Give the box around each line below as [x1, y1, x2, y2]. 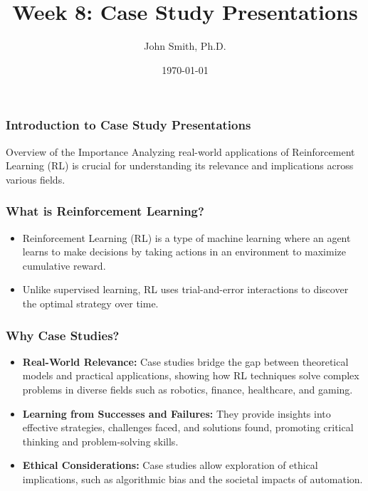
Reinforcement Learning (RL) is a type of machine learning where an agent [22, 230, 351, 245]
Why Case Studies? [6, 326, 120, 344]
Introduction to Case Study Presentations [6, 116, 251, 134]
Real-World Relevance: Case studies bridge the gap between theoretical [22, 354, 349, 369]
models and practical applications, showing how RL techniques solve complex [22, 368, 359, 383]
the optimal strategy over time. [22, 295, 159, 310]
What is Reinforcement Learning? [6, 202, 204, 220]
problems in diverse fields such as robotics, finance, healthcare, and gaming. [22, 381, 353, 396]
